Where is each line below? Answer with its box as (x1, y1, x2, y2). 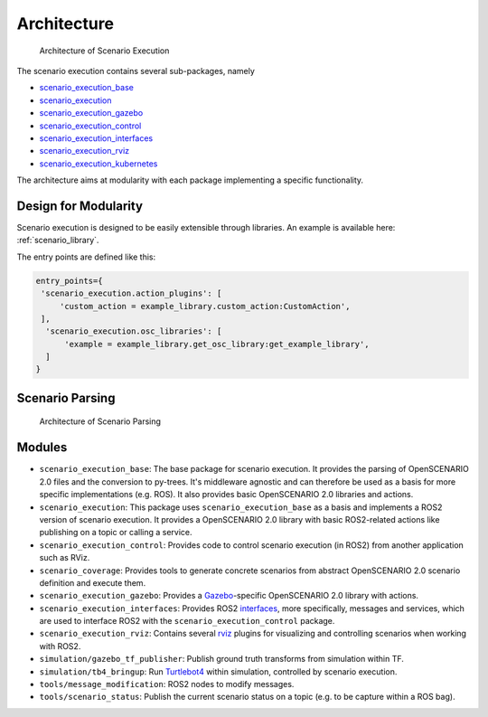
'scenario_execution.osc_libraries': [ (45, 326, 222, 336)
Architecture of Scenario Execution (39, 45, 170, 56)
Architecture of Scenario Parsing (39, 416, 162, 427)
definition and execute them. (39, 577, 146, 588)
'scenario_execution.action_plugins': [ (41, 288, 222, 298)
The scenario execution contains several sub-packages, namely (16, 65, 255, 76)
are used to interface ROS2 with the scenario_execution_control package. (39, 616, 335, 627)
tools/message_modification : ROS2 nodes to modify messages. (39, 679, 295, 690)
